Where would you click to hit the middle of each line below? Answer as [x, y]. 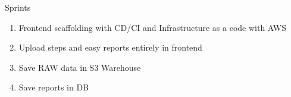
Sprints [18, 7]
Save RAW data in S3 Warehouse [80, 67]
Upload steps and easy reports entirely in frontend [110, 47]
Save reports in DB [54, 87]
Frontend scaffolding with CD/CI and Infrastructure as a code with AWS [152, 27]
